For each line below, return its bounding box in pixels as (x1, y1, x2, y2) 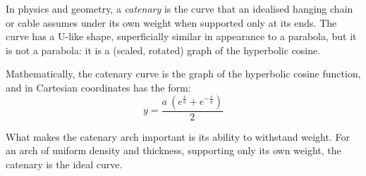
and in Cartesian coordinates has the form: (6, 80, 191, 94)
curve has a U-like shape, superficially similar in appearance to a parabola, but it (6, 29, 357, 44)
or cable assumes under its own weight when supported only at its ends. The (6, 15, 337, 30)
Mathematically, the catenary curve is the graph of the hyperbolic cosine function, (6, 66, 361, 81)
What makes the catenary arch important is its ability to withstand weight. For (6, 129, 350, 144)
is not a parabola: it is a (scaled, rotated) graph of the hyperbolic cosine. (6, 42, 321, 57)
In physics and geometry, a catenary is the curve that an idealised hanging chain (6, 1, 353, 15)
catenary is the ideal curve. (6, 156, 123, 171)
